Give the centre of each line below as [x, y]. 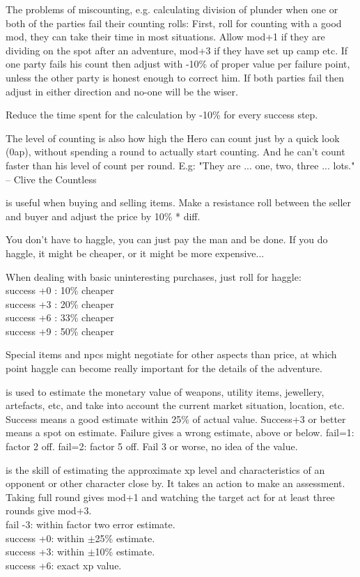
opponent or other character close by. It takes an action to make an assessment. [175, 483]
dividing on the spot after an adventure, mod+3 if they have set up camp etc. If [177, 50]
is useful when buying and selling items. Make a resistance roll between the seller [179, 202]
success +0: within [45, 538]
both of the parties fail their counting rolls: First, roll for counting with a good [174, 23]
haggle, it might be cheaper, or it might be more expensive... [135, 253]
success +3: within [45, 552]
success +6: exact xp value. [64, 565]
